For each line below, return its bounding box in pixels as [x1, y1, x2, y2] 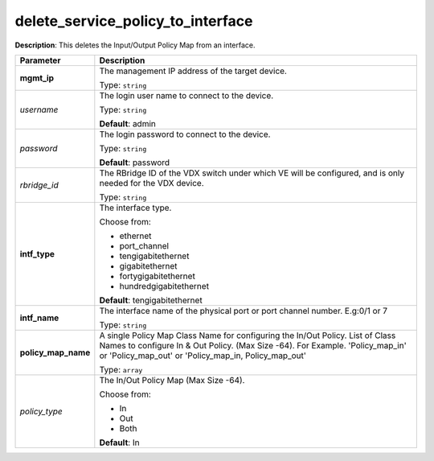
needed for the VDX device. [99, 177, 204, 188]
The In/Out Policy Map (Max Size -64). [99, 374, 245, 385]
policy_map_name [19, 347, 91, 358]
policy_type [19, 405, 63, 417]
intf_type [19, 248, 55, 259]
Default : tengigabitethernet [99, 294, 203, 306]
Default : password [99, 157, 170, 168]
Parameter [19, 55, 61, 66]
